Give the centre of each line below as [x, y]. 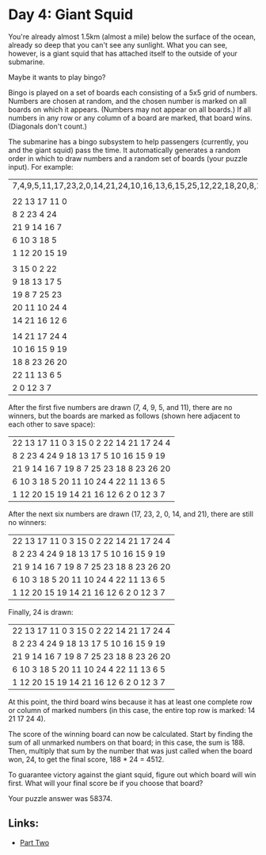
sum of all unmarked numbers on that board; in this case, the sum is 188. [127, 742]
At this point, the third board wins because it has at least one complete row [130, 702]
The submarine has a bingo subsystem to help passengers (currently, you [129, 141]
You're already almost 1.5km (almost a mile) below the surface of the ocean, [132, 36]
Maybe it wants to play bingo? [57, 77]
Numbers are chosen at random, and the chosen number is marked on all [127, 101]
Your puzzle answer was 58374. [61, 798]
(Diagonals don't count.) [47, 126]
